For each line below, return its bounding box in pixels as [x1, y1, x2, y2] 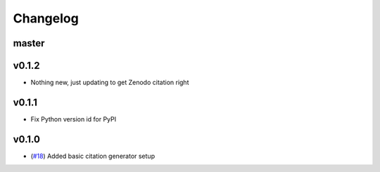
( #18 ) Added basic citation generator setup [30, 152, 155, 160]
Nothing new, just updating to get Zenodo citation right [30, 78, 189, 87]
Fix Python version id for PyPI [30, 114, 116, 123]
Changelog [13, 11, 79, 26]
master [13, 37, 45, 49]
